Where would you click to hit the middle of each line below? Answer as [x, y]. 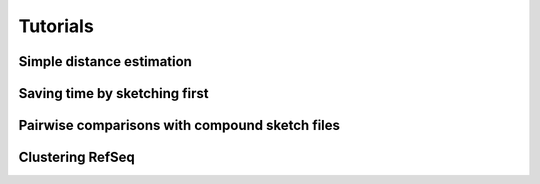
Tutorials [56, 26]
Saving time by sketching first [113, 93]
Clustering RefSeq [76, 157]
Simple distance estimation [105, 61]
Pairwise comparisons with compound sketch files [179, 125]
